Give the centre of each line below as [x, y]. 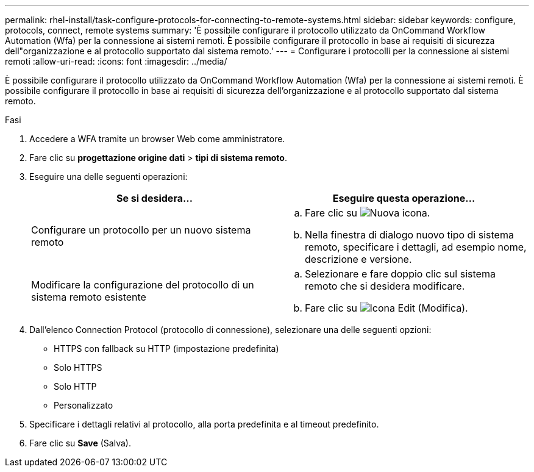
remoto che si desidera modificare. [385, 286]
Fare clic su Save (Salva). [80, 443]
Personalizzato [84, 405]
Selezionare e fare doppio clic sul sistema [400, 274]
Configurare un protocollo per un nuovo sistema [141, 230]
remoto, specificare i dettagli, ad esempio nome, [416, 247]
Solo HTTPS [78, 367]
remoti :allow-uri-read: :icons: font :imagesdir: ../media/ [116, 61]
